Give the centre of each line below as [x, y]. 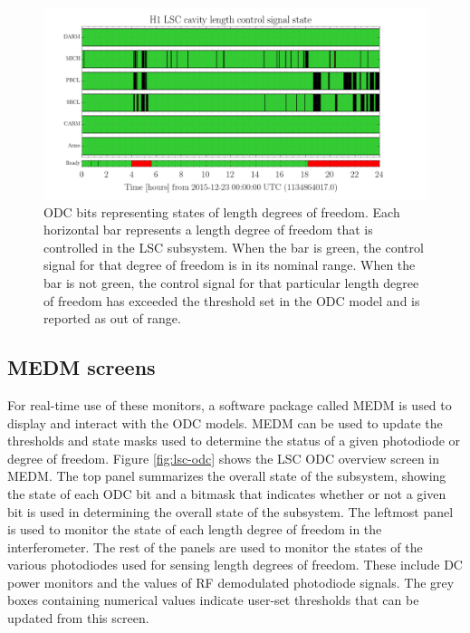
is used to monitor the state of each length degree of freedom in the [195, 529]
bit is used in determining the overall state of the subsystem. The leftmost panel [230, 511]
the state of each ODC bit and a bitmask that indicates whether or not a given [227, 493]
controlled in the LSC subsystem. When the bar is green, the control [234, 247]
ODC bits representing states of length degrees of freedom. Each [222, 211]
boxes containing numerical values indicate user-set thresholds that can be [213, 600]
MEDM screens [82, 367]
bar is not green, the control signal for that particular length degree [231, 282]
